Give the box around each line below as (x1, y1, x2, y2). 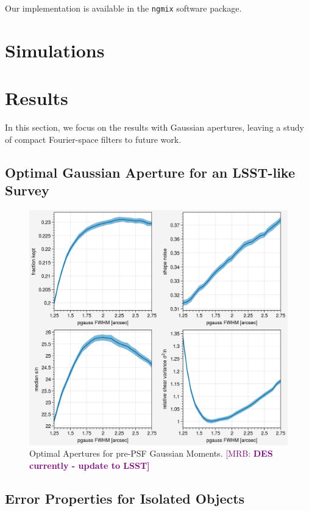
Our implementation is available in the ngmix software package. (5, 2, 242, 14)
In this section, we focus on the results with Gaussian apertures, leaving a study (5, 121, 304, 134)
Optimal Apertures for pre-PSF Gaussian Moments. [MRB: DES (29, 447, 273, 460)
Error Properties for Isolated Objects (5, 488, 245, 507)
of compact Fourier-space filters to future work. (5, 132, 182, 145)
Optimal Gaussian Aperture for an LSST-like (5, 162, 295, 181)
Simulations (5, 37, 105, 62)
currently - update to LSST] (29, 458, 150, 471)
